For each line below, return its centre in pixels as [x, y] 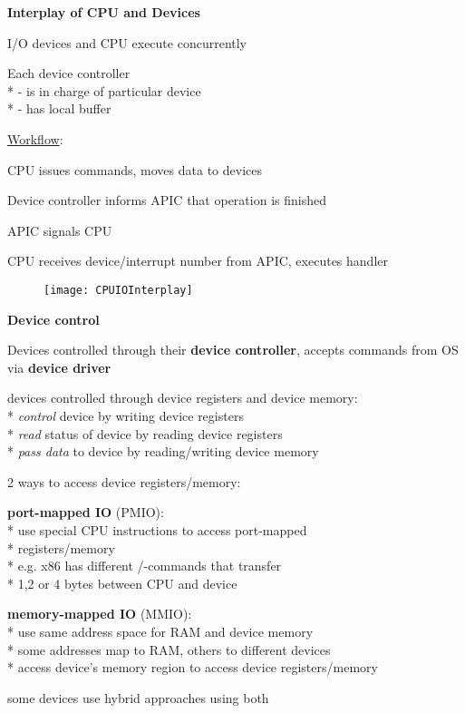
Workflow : [35, 138]
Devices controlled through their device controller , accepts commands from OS [233, 350]
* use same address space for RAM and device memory [160, 631]
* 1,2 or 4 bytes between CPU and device [122, 583]
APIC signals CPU [60, 230]
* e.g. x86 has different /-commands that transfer [145, 566]
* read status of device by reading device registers [145, 433]
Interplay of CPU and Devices [104, 12]
